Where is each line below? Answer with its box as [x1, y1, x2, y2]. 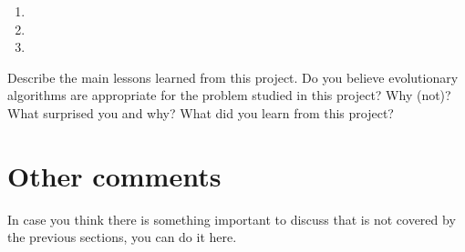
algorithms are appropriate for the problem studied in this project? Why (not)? [7, 86, 451, 105]
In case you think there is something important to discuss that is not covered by [7, 209, 456, 228]
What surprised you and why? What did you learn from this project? [7, 103, 394, 122]
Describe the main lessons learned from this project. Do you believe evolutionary [7, 67, 459, 86]
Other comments [7, 156, 222, 194]
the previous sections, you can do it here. [7, 227, 237, 247]
